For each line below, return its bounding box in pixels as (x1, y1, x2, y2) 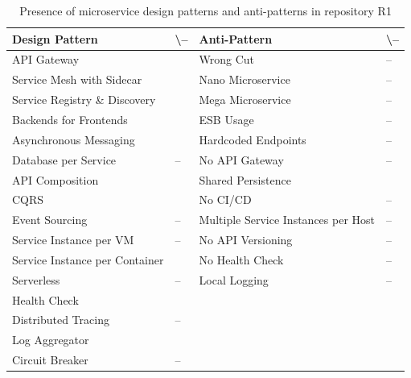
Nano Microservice (199, 71, 290, 88)
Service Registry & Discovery (12, 91, 156, 108)
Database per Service (12, 151, 117, 168)
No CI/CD (199, 191, 252, 208)
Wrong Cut (199, 51, 255, 68)
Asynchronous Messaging (12, 131, 135, 147)
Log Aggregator (12, 331, 89, 348)
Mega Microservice (199, 91, 291, 108)
